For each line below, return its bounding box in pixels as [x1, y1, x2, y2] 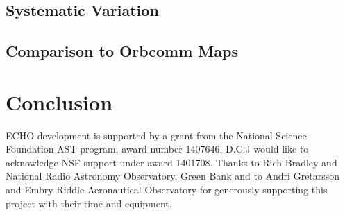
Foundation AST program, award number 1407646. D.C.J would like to [6, 141, 309, 156]
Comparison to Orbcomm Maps [6, 40, 238, 62]
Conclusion [6, 87, 113, 116]
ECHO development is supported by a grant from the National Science [6, 128, 307, 142]
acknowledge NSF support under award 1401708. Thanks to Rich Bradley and [6, 155, 337, 169]
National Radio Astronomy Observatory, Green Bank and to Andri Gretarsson [6, 169, 340, 183]
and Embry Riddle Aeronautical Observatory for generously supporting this [6, 182, 328, 197]
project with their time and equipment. [6, 196, 172, 210]
